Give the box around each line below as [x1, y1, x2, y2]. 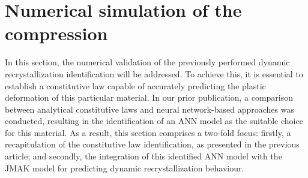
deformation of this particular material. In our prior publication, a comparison [5, 91, 294, 104]
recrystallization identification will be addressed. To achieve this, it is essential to [5, 67, 303, 80]
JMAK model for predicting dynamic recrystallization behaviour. [5, 161, 244, 174]
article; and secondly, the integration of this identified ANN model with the [5, 150, 282, 162]
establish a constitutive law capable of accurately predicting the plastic [5, 79, 266, 92]
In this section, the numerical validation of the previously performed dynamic [5, 56, 290, 68]
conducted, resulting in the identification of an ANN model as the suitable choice [5, 114, 303, 127]
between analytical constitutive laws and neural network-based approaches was [5, 102, 294, 115]
